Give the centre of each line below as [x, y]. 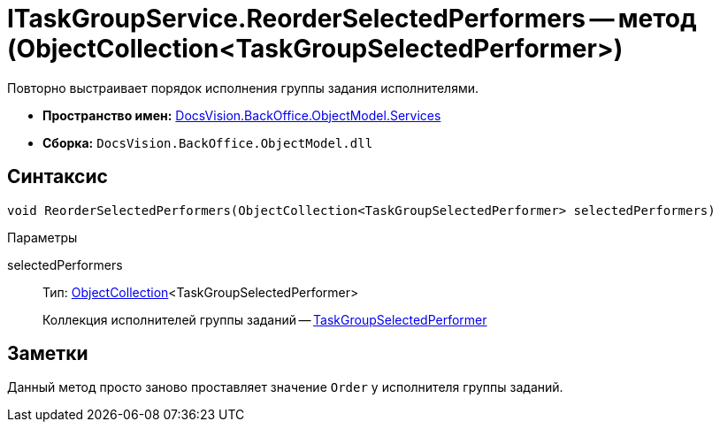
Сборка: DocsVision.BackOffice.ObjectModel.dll [208, 142]
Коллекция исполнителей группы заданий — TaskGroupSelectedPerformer [265, 319]
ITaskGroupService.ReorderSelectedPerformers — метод [352, 19]
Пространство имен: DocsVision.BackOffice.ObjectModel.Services [242, 115]
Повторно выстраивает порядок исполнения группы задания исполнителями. [243, 88]
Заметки [48, 354]
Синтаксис [57, 177]
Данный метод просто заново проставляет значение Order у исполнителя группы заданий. [285, 387]
